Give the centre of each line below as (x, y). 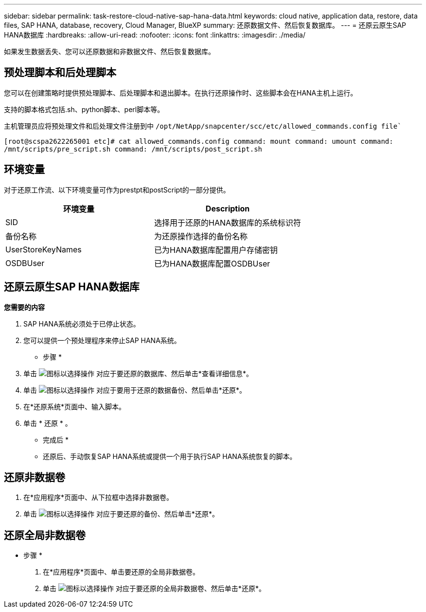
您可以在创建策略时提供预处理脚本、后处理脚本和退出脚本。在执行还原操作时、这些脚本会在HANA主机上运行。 (181, 93)
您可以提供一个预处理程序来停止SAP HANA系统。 (102, 340)
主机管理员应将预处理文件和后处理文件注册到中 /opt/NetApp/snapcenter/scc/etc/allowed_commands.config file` (203, 126)
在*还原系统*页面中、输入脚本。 (75, 406)
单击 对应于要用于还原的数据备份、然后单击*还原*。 (135, 390)
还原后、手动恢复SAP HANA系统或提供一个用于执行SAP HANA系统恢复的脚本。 (170, 456)
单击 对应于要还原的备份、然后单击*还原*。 (121, 514)
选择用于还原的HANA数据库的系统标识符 (228, 222)
